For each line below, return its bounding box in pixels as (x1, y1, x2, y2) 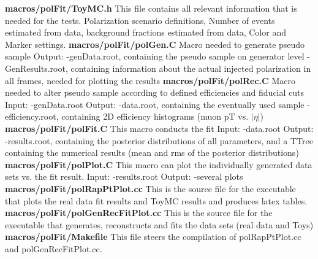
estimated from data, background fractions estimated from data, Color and (5, 26, 286, 39)
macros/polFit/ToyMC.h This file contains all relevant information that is (5, 2, 297, 14)
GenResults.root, (5, 61, 68, 74)
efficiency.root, (5, 110, 59, 123)
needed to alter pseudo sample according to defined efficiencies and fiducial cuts (5, 86, 305, 99)
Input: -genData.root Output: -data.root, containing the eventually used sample (5, 98, 305, 110)
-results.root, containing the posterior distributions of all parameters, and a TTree (5, 134, 313, 147)
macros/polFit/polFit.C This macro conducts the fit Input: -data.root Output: (5, 122, 314, 134)
